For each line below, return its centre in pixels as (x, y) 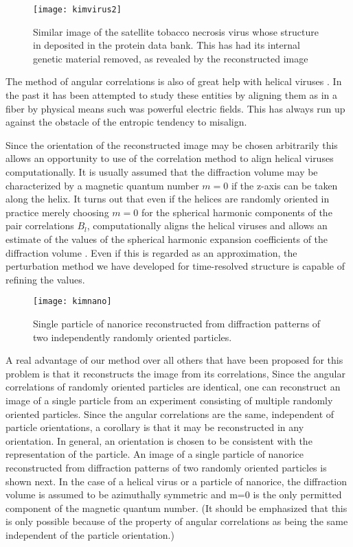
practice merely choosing (57, 212)
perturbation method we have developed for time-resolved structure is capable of (175, 266)
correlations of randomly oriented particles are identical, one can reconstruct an (173, 387)
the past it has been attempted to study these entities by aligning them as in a (172, 95)
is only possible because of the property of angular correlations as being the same (177, 521)
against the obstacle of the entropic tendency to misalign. (126, 122)
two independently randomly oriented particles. (133, 337)
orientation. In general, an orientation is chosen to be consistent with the (159, 440)
